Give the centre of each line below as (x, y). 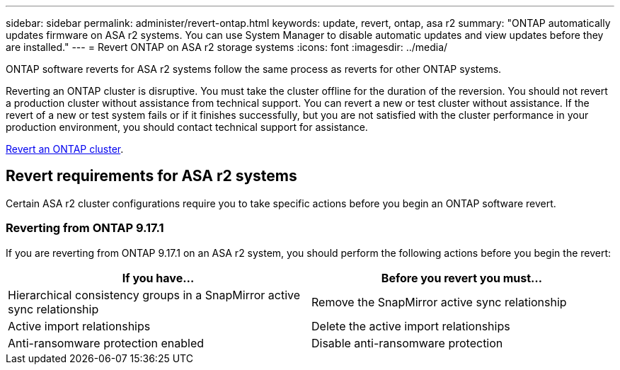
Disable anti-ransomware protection (407, 343)
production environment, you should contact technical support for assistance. (187, 127)
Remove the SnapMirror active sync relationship (439, 302)
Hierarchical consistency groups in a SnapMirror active (154, 295)
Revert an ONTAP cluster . (65, 149)
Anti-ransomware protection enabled (106, 343)
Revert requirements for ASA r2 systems (151, 176)
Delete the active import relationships (411, 326)
